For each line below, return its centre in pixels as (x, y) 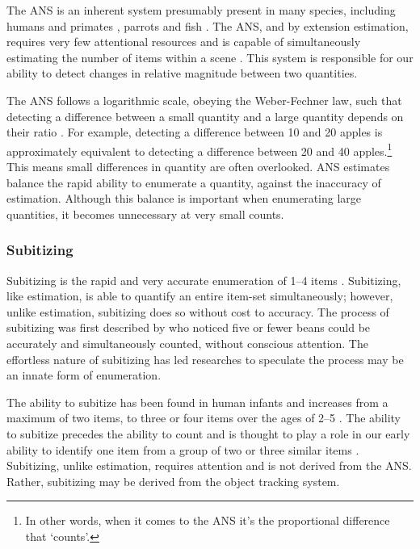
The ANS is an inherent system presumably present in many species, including (201, 10)
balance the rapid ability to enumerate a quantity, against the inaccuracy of (194, 182)
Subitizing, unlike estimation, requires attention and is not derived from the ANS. (209, 465)
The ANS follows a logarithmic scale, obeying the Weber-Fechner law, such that (204, 100)
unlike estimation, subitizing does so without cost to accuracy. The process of (198, 311)
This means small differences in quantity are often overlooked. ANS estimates (198, 166)
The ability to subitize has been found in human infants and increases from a (197, 402)
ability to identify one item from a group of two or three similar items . (183, 449)
